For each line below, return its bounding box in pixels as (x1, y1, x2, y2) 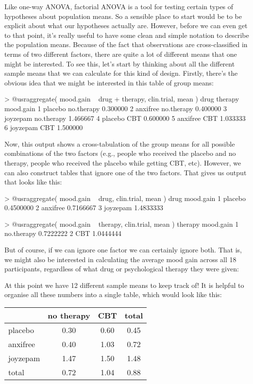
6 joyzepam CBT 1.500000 (4, 122, 83, 133)
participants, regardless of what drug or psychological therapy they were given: (4, 264, 239, 274)
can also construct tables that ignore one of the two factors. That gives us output (4, 167, 247, 177)
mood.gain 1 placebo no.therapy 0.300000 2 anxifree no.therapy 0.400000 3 (4, 103, 227, 113)
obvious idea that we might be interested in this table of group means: (4, 77, 214, 87)
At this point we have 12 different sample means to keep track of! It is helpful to (4, 280, 244, 290)
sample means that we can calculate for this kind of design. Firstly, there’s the (4, 68, 238, 78)
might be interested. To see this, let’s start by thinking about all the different (4, 58, 235, 68)
